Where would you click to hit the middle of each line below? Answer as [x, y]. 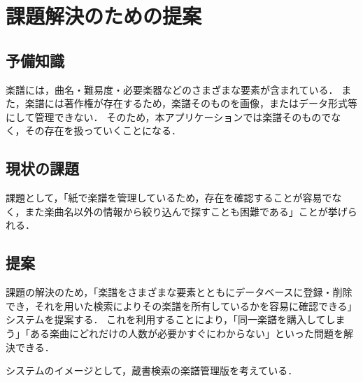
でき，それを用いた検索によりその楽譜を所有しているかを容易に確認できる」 [181, 305]
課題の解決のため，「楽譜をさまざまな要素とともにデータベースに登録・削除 [179, 292]
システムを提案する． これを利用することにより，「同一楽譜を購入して [166, 319]
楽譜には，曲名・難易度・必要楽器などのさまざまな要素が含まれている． [172, 89]
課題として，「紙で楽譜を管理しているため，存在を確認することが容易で [169, 198]
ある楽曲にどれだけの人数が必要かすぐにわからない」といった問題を [186, 333]
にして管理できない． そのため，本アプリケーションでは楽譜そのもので [169, 116]
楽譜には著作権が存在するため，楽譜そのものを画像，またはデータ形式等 [191, 103]
